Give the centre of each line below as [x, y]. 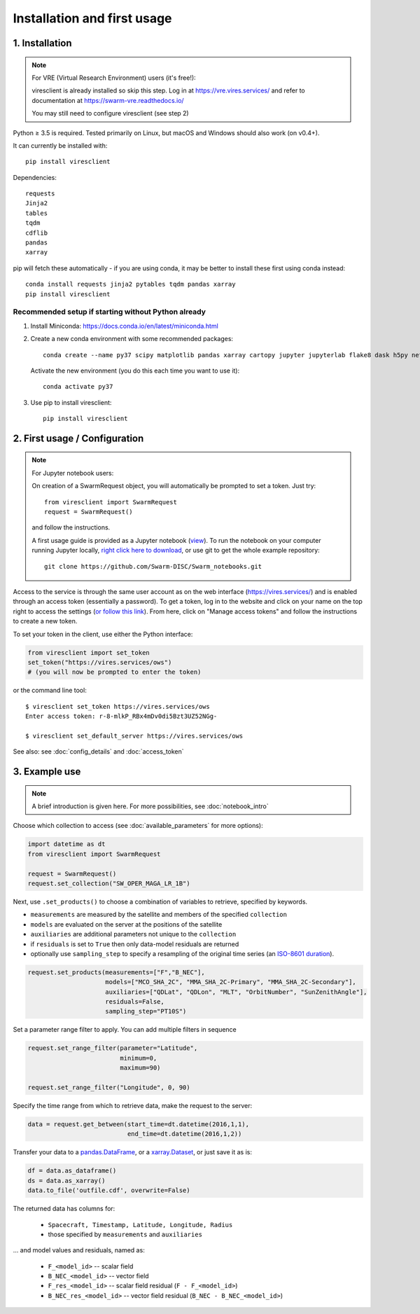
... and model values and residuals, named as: [79, 1250]
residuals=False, [135, 1002]
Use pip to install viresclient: [71, 402]
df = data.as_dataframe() [72, 1171]
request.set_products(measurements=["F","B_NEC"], [117, 972]
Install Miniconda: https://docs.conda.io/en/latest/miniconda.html [124, 326]
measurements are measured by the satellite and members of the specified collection [159, 915]
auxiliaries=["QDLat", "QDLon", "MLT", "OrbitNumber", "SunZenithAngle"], [236, 992]
